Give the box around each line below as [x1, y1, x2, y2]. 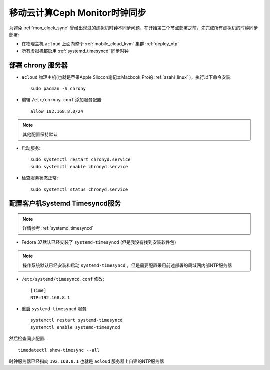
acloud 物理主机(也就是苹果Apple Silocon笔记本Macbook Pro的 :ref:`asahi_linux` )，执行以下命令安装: [21, 74, 232, 80]
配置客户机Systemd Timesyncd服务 [9, 199, 121, 208]
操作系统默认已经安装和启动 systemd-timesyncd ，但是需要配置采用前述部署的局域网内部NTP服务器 [22, 262, 232, 268]
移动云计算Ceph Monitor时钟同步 [9, 7, 146, 18]
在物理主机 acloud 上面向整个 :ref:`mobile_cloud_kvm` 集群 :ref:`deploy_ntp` [21, 41, 179, 47]
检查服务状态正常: [21, 175, 58, 181]
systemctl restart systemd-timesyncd [30, 317, 123, 323]
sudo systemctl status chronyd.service [30, 186, 128, 192]
